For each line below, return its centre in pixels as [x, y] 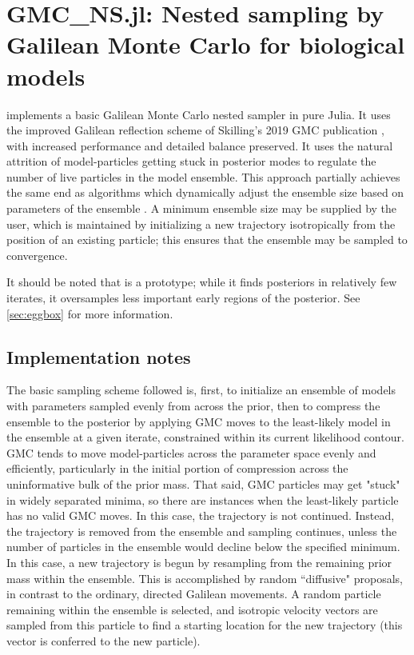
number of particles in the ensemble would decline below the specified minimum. [203, 547]
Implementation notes [99, 356]
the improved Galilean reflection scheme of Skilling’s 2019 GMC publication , [195, 130]
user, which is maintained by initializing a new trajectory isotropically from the [201, 224]
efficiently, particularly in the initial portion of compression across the [177, 468]
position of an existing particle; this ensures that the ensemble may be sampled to [207, 240]
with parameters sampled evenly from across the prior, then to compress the [193, 406]
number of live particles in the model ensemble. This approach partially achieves [203, 176]
